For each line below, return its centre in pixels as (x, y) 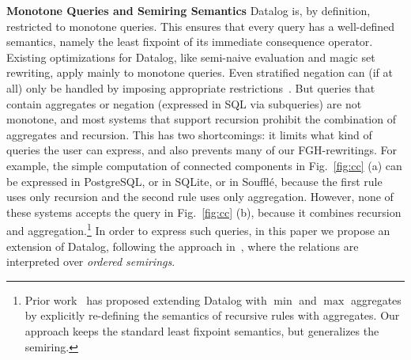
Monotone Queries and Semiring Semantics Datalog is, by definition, (189, 10)
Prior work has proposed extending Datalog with (146, 299)
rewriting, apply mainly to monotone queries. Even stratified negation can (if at (200, 72)
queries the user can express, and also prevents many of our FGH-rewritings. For (202, 150)
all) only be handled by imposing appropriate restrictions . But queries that (191, 87)
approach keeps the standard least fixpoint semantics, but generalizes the (202, 330)
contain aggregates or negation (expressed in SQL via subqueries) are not (184, 103)
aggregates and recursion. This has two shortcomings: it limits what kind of (189, 134)
